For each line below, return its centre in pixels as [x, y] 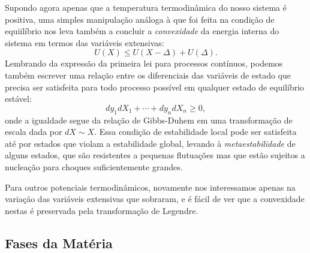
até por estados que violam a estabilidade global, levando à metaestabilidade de [150, 143]
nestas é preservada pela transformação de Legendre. [102, 210]
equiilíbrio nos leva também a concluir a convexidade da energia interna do [142, 31]
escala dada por [34, 132]
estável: [18, 99]
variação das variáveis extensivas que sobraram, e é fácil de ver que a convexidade [155, 199]
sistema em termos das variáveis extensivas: [85, 42]
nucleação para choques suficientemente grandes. [94, 166]
